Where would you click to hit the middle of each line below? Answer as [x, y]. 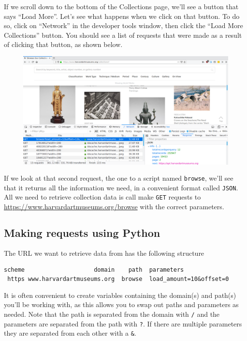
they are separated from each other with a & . [70, 333]
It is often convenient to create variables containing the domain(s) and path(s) [120, 295]
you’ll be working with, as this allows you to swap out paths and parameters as [121, 304]
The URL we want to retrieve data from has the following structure [104, 253]
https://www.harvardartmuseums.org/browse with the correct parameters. [114, 207]
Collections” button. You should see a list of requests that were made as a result [123, 35]
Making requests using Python [82, 233]
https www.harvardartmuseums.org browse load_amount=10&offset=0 [118, 279]
